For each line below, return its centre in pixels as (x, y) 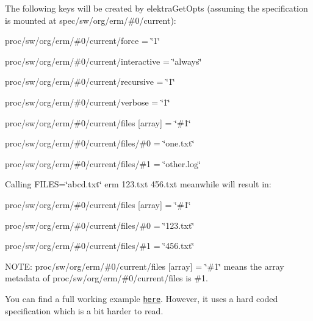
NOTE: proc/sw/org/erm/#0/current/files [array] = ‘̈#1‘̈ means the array (145, 266)
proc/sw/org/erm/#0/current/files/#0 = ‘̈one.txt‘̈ (100, 143)
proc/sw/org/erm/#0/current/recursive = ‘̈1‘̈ (90, 81)
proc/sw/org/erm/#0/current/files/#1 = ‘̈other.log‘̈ (103, 163)
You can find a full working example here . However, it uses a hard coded (142, 298)
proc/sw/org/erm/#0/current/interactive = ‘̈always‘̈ (103, 61)
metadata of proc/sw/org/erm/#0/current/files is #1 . (106, 278)
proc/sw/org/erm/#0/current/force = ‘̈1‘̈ (83, 41)
